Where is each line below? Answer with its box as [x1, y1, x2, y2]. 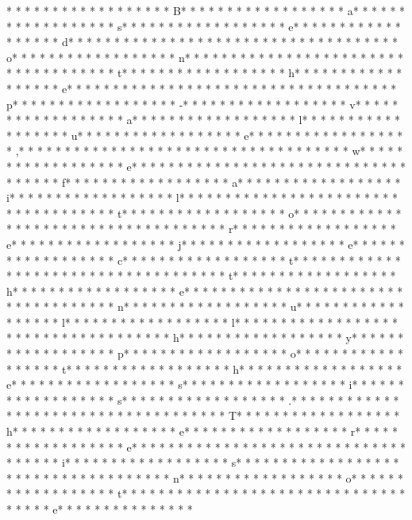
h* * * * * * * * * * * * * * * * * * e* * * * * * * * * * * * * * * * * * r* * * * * [6, 423, 398, 440]
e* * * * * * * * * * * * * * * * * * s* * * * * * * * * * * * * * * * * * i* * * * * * [6, 376, 404, 393]
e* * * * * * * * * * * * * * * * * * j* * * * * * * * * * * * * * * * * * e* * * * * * [6, 235, 405, 252]
